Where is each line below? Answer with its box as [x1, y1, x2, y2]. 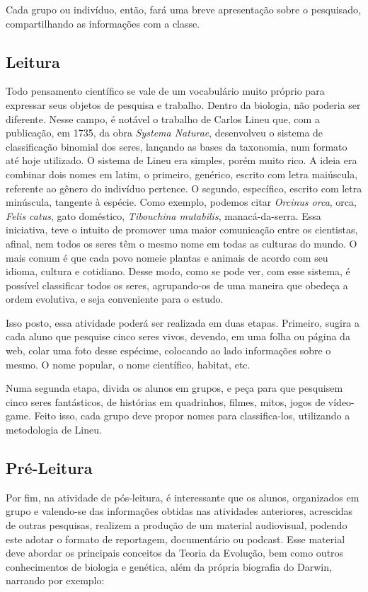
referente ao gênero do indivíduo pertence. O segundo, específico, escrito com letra [6, 180, 362, 195]
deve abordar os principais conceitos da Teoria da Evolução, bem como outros [6, 545, 344, 560]
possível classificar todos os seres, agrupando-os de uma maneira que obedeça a [6, 277, 348, 292]
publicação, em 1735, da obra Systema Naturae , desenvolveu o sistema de [6, 125, 323, 140]
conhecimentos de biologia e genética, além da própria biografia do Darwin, [6, 559, 332, 574]
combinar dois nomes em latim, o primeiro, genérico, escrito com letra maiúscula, [6, 166, 358, 181]
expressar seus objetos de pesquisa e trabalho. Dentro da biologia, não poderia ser [6, 97, 361, 112]
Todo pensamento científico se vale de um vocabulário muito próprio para [6, 83, 325, 98]
